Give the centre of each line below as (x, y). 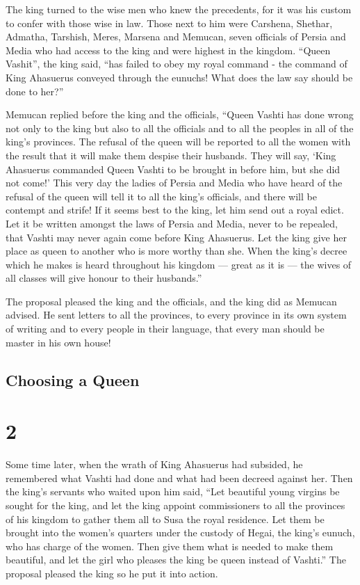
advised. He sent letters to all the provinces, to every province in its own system (176, 315)
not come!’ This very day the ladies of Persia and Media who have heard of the (174, 183)
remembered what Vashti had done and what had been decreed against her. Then (179, 478)
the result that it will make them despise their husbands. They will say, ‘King (171, 155)
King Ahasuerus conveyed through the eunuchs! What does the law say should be (179, 77)
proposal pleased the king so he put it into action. (112, 573)
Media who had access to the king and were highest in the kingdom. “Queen (168, 50)
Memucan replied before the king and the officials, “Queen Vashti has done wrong (180, 114)
